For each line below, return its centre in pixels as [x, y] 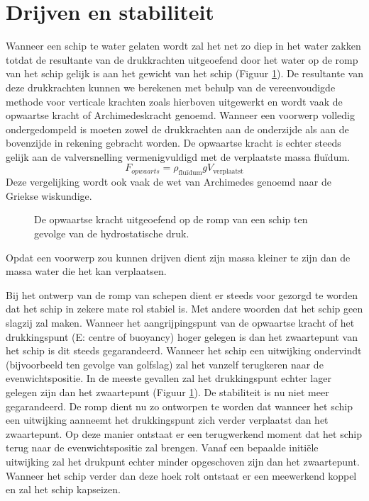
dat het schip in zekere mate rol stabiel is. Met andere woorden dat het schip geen [184, 309]
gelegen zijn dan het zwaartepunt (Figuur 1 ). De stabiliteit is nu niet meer [167, 392]
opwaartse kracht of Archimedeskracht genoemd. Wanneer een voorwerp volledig [180, 115]
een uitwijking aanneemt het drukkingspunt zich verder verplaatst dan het [167, 420]
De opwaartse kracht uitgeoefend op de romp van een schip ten [171, 219]
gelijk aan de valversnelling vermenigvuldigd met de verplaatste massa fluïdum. [178, 156]
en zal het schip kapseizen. [63, 489]
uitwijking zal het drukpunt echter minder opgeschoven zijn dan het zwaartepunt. [183, 461]
